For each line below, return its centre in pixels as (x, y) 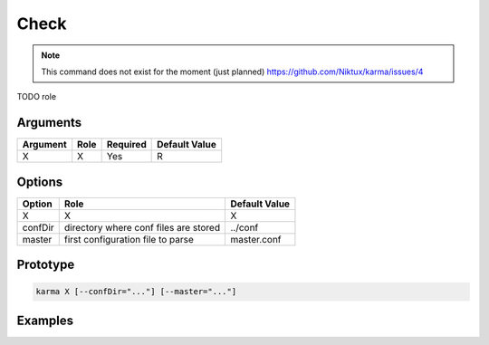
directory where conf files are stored (142, 227)
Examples (45, 320)
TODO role (37, 97)
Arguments (49, 123)
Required (126, 145)
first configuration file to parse (129, 239)
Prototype (46, 265)
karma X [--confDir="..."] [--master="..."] (136, 292)
